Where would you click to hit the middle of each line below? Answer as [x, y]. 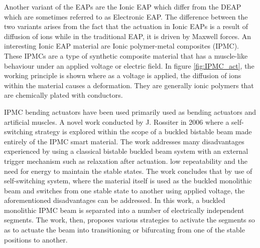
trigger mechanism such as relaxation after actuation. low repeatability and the [126, 161]
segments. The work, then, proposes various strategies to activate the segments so [129, 220]
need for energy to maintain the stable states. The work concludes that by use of [128, 171]
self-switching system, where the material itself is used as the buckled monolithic [128, 181]
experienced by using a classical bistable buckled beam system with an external [126, 151]
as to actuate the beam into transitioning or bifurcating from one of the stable [124, 230]
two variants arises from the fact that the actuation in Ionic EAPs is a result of [126, 26]
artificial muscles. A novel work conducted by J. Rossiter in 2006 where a [117, 121]
